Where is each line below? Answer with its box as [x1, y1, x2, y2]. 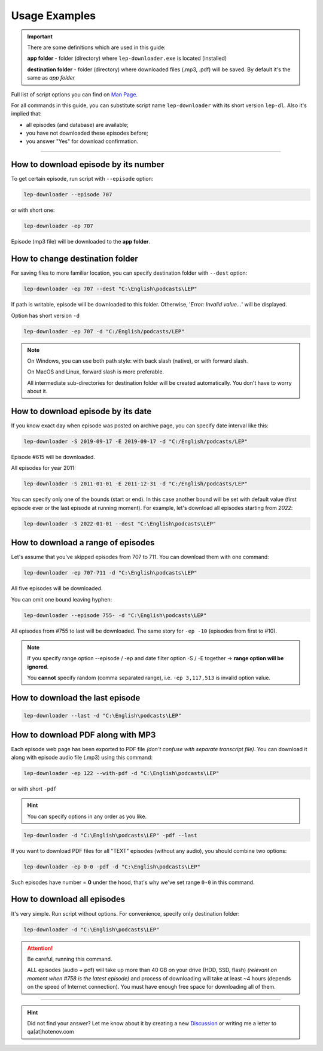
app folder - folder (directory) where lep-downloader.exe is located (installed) [27, 54, 227, 62]
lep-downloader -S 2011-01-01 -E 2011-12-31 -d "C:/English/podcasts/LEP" [23, 481, 248, 487]
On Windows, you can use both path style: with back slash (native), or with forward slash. [27, 357, 248, 364]
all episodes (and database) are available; [26, 121, 129, 128]
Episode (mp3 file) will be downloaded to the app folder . [11, 238, 151, 245]
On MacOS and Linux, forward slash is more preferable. [27, 368, 164, 375]
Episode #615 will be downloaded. [11, 453, 96, 460]
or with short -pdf [11, 785, 57, 792]
